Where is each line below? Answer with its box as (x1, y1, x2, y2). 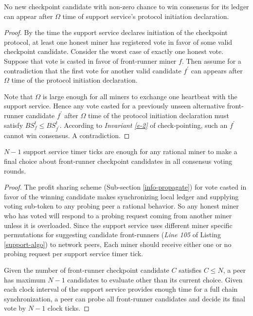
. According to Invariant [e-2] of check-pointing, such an (59, 120, 228, 130)
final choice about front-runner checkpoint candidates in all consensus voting (4, 156, 233, 166)
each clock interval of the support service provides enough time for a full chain (4, 284, 238, 294)
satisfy (4, 120, 23, 130)
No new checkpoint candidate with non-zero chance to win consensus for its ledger (4, 1, 249, 11)
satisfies (179, 264, 202, 275)
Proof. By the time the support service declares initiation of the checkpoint (4, 27, 228, 37)
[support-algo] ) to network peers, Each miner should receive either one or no (4, 239, 232, 249)
